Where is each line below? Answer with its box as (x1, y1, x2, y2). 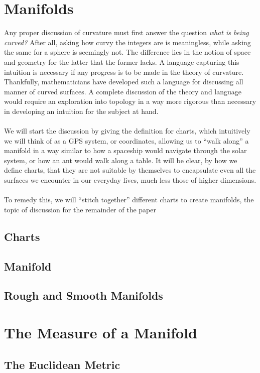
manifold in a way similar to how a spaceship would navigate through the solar (4, 145, 247, 156)
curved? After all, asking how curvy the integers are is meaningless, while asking (4, 37, 251, 47)
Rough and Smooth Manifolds (4, 288, 163, 303)
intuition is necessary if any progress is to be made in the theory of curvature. (4, 66, 244, 77)
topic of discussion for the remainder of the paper (4, 204, 156, 214)
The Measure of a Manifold (4, 322, 197, 342)
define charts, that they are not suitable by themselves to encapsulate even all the (4, 165, 256, 175)
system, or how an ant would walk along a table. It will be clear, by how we (4, 155, 237, 165)
